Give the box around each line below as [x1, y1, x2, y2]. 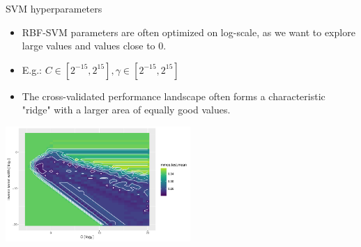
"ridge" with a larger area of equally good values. [22, 102, 231, 117]
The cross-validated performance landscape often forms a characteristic [22, 88, 325, 103]
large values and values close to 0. [22, 38, 167, 53]
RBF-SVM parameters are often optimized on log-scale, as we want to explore [22, 24, 355, 39]
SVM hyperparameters [6, 1, 102, 15]
